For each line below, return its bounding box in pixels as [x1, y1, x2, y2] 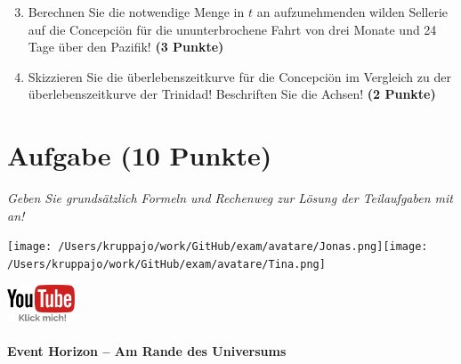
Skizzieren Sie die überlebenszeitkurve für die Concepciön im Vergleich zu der [28, 67, 451, 85]
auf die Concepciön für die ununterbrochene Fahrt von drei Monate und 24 [28, 20, 437, 38]
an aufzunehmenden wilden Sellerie [256, 3, 449, 20]
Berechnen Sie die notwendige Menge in [28, 3, 245, 20]
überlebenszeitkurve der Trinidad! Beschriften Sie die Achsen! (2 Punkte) [28, 85, 436, 103]
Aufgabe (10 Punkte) [7, 137, 272, 174]
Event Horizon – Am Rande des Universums [7, 342, 287, 360]
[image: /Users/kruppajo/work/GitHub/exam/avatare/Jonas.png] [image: [7, 240, 428, 254]
